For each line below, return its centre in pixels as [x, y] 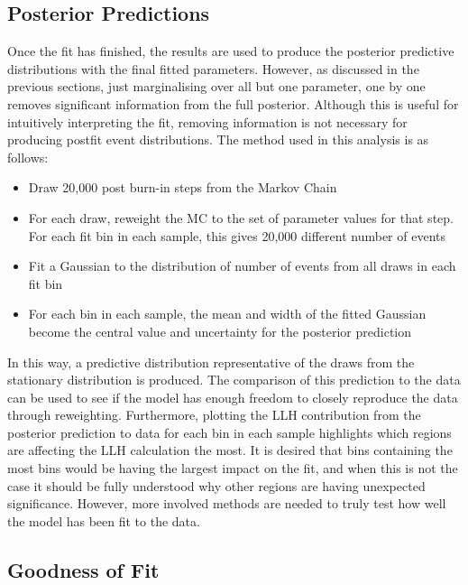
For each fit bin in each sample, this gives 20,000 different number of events [237, 235]
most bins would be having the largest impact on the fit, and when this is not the [233, 468]
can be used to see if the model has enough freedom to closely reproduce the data [233, 397]
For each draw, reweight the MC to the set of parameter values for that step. [241, 217]
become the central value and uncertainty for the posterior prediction [220, 331]
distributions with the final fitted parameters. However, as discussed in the [213, 68]
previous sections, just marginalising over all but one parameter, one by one [216, 86]
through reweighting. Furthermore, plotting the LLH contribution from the [214, 415]
